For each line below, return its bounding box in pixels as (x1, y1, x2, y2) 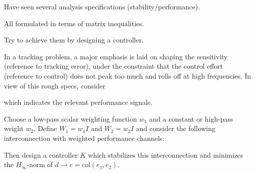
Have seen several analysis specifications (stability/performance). (4, 1, 200, 11)
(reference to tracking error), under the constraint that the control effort (4, 61, 223, 71)
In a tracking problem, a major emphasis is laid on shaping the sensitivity (4, 51, 228, 61)
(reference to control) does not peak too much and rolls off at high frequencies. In (4, 70, 251, 81)
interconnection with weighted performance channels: (4, 132, 165, 143)
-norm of (27, 159, 53, 170)
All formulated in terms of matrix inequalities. (4, 18, 144, 28)
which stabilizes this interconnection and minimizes (88, 149, 244, 160)
